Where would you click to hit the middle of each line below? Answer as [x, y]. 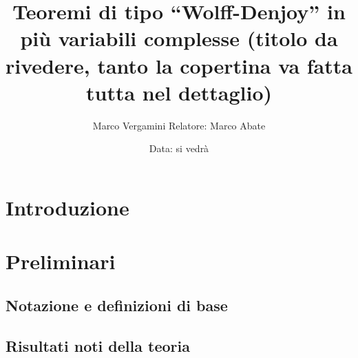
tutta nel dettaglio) [179, 92]
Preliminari [61, 261]
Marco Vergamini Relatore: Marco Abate [179, 125]
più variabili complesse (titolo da [179, 38]
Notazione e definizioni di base [117, 305]
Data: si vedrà [179, 148]
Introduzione [67, 207]
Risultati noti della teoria [98, 345]
